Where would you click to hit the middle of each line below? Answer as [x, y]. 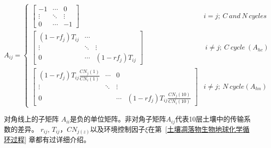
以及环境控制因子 [117, 129]
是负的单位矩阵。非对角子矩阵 [118, 119]
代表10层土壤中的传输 [209, 119]
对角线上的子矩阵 [31, 119]
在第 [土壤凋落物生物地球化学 [196, 129]
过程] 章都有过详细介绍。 [50, 139]
